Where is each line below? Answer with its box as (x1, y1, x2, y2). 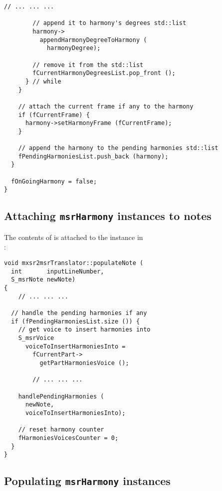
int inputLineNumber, (11, 267, 104, 275)
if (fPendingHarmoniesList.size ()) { (11, 317, 140, 325)
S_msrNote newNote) (11, 276, 76, 283)
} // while (25, 77, 61, 85)
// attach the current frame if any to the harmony (18, 102, 194, 110)
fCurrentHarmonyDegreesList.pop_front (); (32, 69, 176, 77)
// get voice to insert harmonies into (18, 326, 151, 333)
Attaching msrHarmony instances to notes (4, 208, 212, 223)
